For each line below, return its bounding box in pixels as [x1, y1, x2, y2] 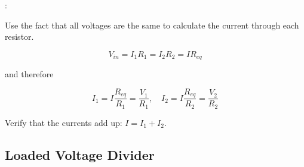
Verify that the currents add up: [5, 116, 122, 128]
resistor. [5, 30, 34, 43]
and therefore [5, 68, 54, 80]
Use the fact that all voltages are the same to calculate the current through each [5, 18, 299, 31]
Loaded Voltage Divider [5, 145, 155, 163]
